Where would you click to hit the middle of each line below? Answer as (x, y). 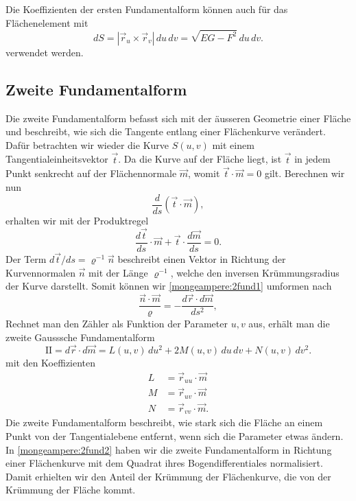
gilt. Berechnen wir (305, 173)
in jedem (312, 159)
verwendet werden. (45, 52)
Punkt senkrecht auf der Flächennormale (91, 173)
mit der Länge (118, 272)
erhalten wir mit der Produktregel (77, 221)
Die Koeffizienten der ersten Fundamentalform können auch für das (147, 9)
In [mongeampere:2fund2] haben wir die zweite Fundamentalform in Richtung (169, 449)
